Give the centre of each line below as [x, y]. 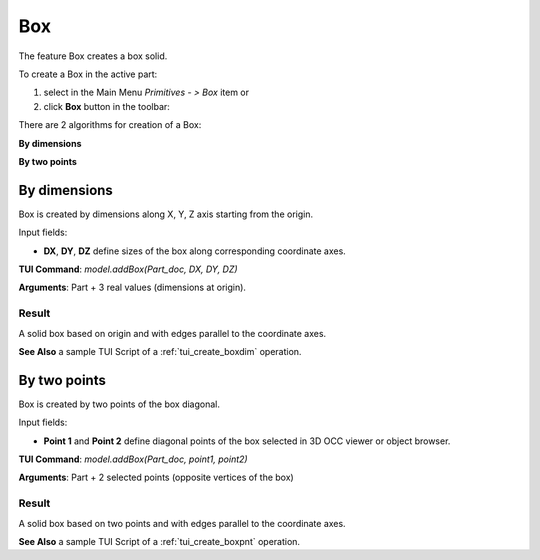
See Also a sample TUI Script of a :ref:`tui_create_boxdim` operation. [160, 351]
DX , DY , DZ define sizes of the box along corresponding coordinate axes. [195, 251]
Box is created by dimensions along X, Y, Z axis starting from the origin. [166, 214]
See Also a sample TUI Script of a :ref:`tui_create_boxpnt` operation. [159, 541]
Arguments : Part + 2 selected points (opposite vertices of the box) [156, 477]
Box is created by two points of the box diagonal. [119, 404]
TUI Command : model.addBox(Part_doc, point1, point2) [133, 459]
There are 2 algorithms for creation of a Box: [110, 125]
